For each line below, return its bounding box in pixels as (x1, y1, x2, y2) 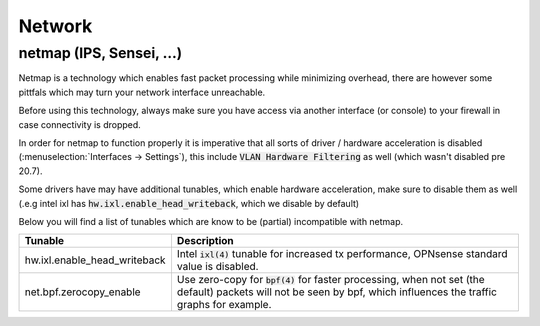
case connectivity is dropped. (18, 118, 142, 130)
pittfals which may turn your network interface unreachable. (18, 86, 266, 98)
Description (176, 234, 234, 248)
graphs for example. (176, 298, 272, 312)
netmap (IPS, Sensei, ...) (18, 44, 183, 62)
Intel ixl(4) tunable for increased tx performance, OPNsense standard (176, 247, 509, 261)
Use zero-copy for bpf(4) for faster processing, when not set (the (176, 273, 485, 287)
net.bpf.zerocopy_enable (24, 285, 141, 299)
